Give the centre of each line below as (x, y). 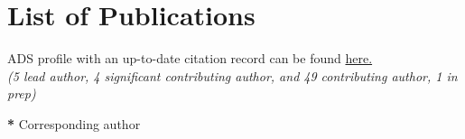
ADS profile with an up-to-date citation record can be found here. (190, 58)
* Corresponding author (74, 123)
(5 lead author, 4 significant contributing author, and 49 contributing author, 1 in (232, 75)
